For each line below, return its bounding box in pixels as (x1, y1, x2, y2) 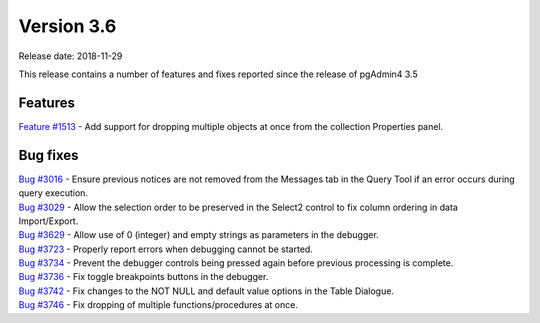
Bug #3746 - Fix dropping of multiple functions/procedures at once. (18, 299, 299, 311)
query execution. (18, 187, 89, 199)
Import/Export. (18, 215, 79, 227)
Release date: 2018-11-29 (18, 50, 123, 62)
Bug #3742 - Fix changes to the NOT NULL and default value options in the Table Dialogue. (18, 285, 395, 297)
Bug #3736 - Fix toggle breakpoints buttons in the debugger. (18, 271, 269, 283)
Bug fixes (18, 146, 79, 164)
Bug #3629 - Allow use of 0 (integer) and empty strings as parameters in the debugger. (18, 229, 379, 241)
